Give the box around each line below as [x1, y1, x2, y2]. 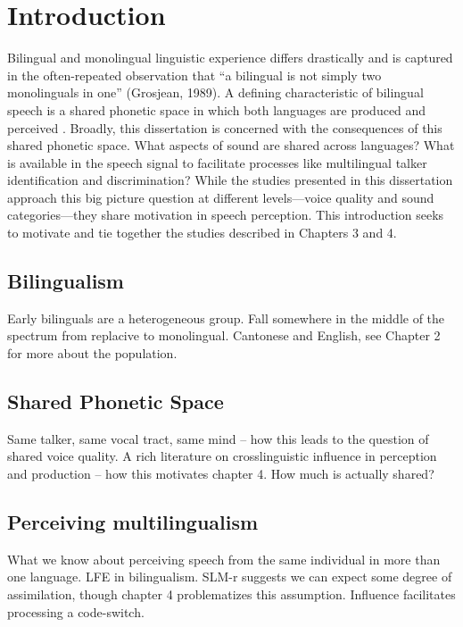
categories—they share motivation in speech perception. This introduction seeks [7, 205, 444, 224]
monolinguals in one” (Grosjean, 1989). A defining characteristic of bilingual [7, 83, 424, 102]
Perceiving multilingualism [7, 508, 259, 536]
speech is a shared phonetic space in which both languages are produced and [7, 100, 426, 119]
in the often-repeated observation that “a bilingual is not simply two [7, 65, 382, 84]
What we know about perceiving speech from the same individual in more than [7, 549, 441, 568]
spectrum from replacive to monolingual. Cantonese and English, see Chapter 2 [7, 326, 441, 345]
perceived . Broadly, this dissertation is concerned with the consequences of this [7, 118, 442, 137]
